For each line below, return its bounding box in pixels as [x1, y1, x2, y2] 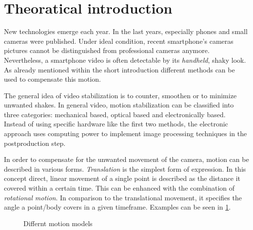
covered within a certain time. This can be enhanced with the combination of [4, 183, 235, 193]
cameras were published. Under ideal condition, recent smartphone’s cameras [4, 35, 234, 46]
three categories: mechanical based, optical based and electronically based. [4, 109, 226, 119]
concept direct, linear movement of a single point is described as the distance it [4, 173, 241, 183]
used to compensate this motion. [4, 74, 101, 84]
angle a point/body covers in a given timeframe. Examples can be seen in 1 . [4, 202, 231, 212]
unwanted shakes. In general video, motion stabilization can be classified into [4, 100, 234, 110]
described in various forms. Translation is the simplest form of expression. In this [4, 163, 246, 174]
